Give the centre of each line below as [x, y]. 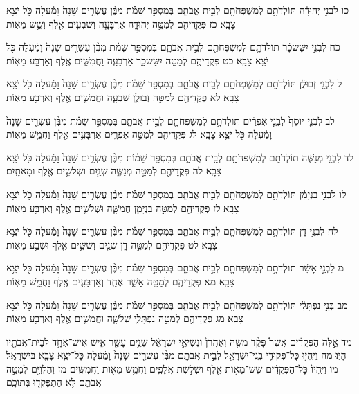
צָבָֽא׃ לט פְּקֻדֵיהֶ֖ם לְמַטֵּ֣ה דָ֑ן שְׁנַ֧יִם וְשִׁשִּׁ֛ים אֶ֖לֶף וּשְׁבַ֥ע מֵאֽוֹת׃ [112, 244]
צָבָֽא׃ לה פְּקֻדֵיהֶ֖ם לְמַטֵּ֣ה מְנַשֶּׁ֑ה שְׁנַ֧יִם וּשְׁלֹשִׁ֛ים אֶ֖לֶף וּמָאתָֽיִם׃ [114, 171]
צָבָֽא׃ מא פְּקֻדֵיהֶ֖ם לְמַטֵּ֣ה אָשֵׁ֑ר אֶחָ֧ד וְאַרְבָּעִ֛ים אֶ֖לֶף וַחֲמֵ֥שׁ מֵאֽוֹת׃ [121, 281]
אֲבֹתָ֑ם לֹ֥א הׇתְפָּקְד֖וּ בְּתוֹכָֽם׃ [54, 382]
